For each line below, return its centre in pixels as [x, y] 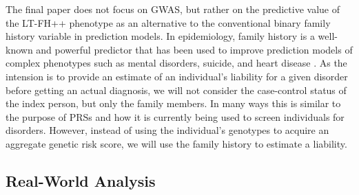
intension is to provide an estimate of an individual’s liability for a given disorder [177, 76]
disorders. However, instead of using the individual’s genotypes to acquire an [167, 130]
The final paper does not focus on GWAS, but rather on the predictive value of [173, 9]
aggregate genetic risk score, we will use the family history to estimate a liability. [176, 143]
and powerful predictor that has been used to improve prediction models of [194, 49]
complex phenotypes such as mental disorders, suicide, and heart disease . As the [176, 63]
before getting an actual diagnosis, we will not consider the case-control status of [176, 90]
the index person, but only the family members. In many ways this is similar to [173, 103]
